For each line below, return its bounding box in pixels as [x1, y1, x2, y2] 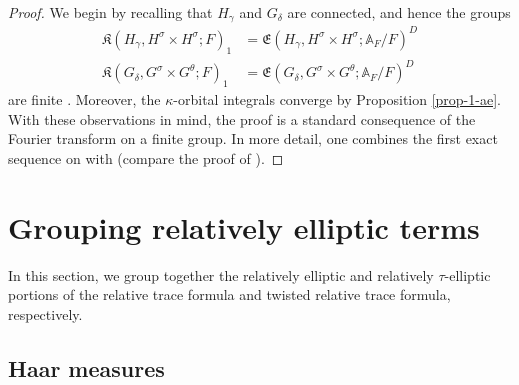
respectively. [8, 303, 83, 324]
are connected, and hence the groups [287, 2, 511, 22]
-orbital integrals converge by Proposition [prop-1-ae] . [173, 89, 501, 110]
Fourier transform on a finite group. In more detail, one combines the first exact [8, 128, 498, 149]
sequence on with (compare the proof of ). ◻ [8, 147, 284, 168]
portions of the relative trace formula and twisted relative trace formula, [8, 284, 451, 305]
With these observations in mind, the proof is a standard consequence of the [8, 108, 476, 129]
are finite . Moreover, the [8, 89, 161, 110]
